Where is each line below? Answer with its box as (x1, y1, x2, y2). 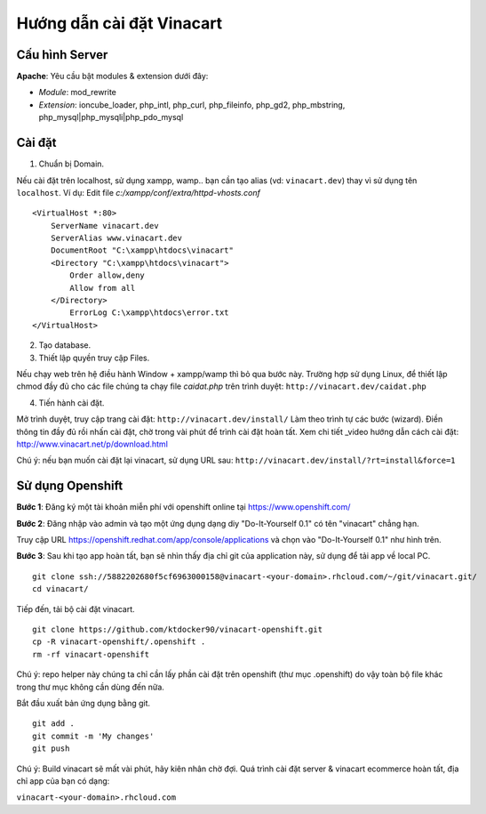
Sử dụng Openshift (16, 479, 123, 494)
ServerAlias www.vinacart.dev (50, 233, 182, 244)
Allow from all (69, 283, 136, 293)
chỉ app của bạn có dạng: (16, 775, 110, 786)
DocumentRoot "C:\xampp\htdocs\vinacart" (50, 246, 235, 255)
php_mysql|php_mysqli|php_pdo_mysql (38, 112, 184, 123)
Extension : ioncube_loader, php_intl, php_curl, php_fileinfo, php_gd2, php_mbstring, (38, 99, 346, 110)
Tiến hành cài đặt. (38, 397, 105, 408)
